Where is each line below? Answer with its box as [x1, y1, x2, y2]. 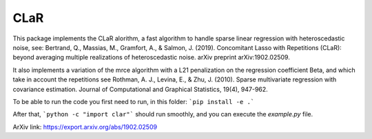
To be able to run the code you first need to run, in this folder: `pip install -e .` [12, 97, 255, 105]
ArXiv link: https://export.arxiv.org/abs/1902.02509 [12, 123, 158, 131]
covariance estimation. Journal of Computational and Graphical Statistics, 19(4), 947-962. [12, 85, 268, 93]
